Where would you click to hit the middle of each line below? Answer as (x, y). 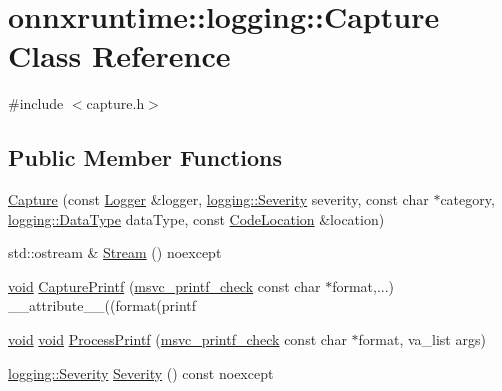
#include (36, 103)
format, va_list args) (422, 339)
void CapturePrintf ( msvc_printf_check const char (164, 285)
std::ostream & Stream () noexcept (115, 252)
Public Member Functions (145, 157)
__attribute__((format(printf (102, 305)
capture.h (115, 103)
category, (467, 199)
